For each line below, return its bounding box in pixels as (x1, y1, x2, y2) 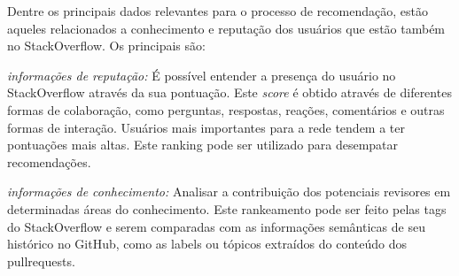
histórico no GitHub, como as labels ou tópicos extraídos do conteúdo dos (7, 234, 407, 253)
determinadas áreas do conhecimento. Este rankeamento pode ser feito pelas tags (7, 199, 447, 218)
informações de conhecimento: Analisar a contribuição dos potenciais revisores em (7, 182, 451, 201)
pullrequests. (7, 251, 75, 270)
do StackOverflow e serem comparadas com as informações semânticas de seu (7, 217, 425, 235)
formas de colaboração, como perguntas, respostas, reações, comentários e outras (7, 100, 445, 119)
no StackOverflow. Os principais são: (7, 36, 206, 55)
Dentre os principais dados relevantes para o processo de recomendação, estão (7, 2, 428, 19)
